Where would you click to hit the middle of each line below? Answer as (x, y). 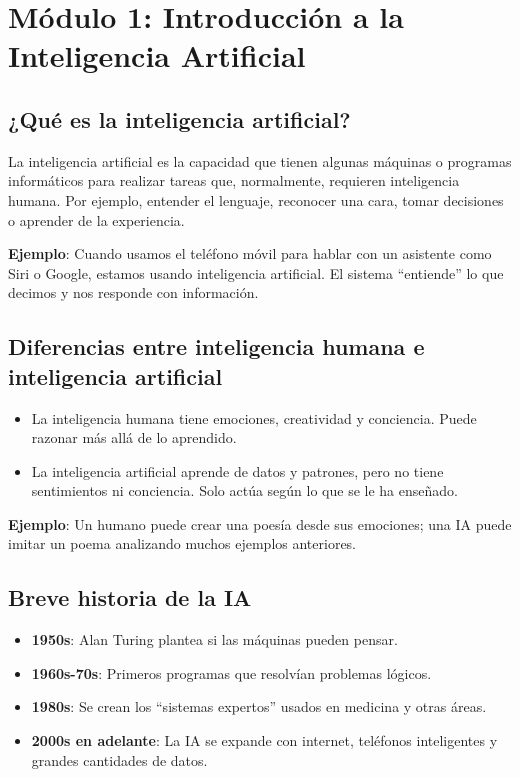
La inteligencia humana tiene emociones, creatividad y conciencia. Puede (254, 417)
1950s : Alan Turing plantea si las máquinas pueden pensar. (214, 639)
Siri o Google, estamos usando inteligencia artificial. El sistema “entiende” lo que (256, 272)
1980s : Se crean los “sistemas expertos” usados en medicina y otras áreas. (259, 706)
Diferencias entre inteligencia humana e (216, 346)
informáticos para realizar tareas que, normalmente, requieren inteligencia (234, 180)
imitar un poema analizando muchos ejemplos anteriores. (182, 543)
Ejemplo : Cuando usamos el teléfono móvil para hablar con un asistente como (250, 253)
